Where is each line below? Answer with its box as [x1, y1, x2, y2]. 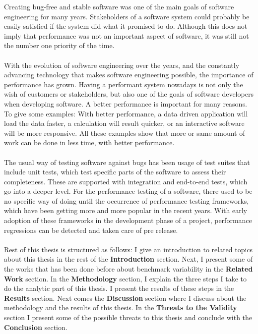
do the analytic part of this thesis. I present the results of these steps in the [4, 283, 234, 293]
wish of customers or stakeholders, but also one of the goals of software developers [4, 89, 254, 99]
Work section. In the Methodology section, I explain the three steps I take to [4, 273, 247, 283]
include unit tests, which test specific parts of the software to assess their [4, 167, 226, 177]
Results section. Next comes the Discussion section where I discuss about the [4, 292, 247, 303]
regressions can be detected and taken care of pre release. [4, 224, 178, 235]
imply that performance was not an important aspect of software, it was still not [4, 30, 249, 41]
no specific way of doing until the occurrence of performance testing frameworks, [4, 195, 249, 206]
